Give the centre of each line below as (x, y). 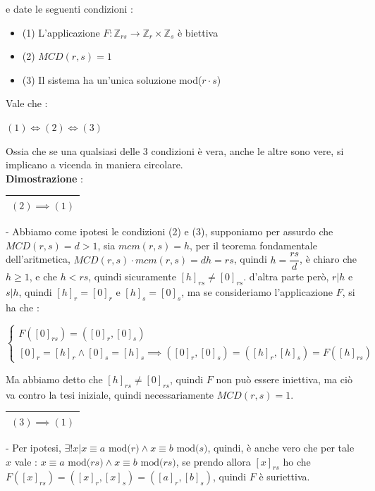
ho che (297, 461)
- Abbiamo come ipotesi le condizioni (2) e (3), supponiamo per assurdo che (170, 231)
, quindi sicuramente (132, 276)
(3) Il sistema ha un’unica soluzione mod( (112, 79)
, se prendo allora (213, 461)
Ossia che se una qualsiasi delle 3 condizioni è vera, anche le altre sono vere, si (175, 150)
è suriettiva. (284, 477)
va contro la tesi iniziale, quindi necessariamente (110, 394)
